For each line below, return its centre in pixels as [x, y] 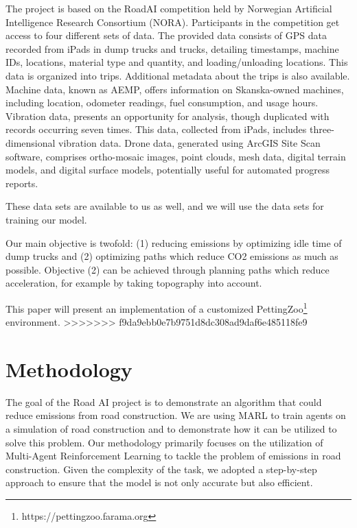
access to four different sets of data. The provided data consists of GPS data [166, 35]
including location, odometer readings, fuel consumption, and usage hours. [162, 103]
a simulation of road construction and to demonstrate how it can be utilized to [171, 429]
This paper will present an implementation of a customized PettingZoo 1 [157, 307]
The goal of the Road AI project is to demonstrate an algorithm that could [164, 401]
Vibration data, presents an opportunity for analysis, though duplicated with [168, 116]
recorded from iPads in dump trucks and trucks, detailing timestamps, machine [172, 48]
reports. [22, 183]
